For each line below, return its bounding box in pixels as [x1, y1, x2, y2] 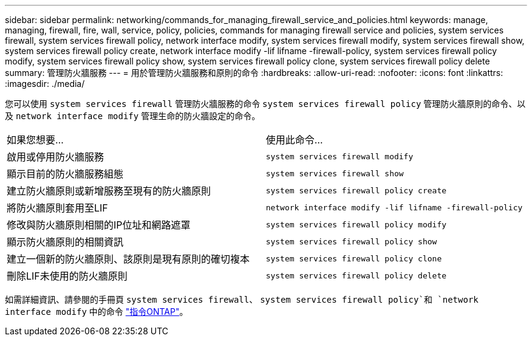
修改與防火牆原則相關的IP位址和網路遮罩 [7, 219, 191, 231]
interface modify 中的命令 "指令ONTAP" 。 [5, 306, 188, 317]
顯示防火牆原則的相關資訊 [7, 236, 124, 248]
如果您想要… [7, 134, 64, 146]
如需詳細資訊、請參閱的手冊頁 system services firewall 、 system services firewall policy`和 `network [5, 294, 479, 305]
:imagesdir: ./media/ [5, 78, 85, 89]
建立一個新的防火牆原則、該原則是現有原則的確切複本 [7, 253, 250, 265]
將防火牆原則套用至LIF [7, 202, 108, 214]
